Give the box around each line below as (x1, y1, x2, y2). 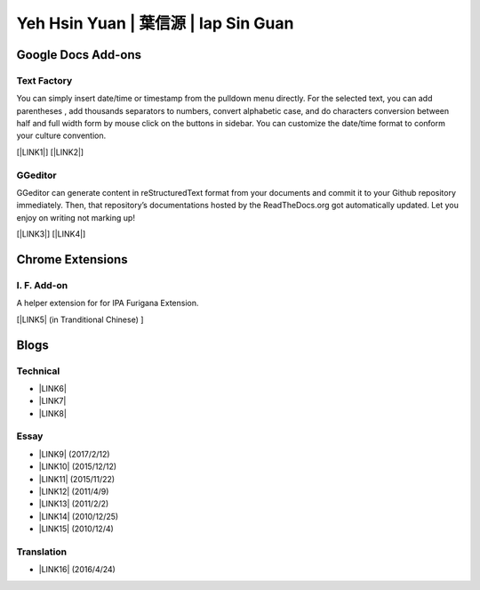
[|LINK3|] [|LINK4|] (16, 229, 86, 239)
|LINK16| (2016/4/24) (38, 564, 116, 575)
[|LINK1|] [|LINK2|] (16, 147, 84, 158)
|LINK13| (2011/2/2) (38, 498, 109, 509)
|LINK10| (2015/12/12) (38, 461, 117, 472)
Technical (16, 365, 60, 377)
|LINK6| (38, 383, 67, 393)
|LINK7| (38, 396, 67, 407)
